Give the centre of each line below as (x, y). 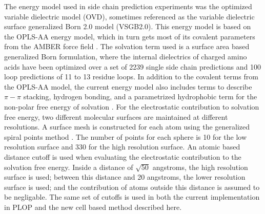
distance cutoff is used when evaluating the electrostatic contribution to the (123, 156)
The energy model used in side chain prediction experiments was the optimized (128, 6)
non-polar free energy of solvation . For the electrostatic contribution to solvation (132, 106)
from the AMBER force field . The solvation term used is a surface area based (127, 46)
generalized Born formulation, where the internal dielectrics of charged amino (126, 56)
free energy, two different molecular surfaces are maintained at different (116, 116)
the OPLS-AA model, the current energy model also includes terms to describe (128, 86)
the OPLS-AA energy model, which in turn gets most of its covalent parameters (130, 36)
